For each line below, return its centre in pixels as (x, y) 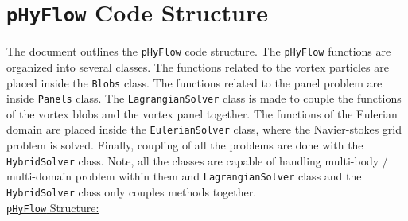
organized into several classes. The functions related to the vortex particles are (198, 66)
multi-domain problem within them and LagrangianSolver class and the (184, 176)
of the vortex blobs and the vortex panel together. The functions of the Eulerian (202, 113)
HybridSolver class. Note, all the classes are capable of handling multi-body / (197, 160)
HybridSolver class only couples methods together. (132, 191)
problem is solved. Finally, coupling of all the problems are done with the (185, 145)
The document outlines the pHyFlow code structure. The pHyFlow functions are (199, 51)
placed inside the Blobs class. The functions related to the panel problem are (194, 82)
